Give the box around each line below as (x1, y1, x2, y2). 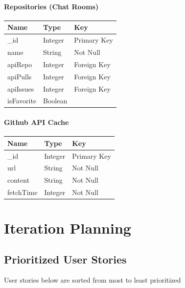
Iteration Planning (4, 218, 131, 238)
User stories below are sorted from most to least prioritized (4, 274, 181, 285)
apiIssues (7, 83, 34, 94)
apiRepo (7, 59, 32, 69)
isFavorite (7, 96, 37, 106)
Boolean (43, 96, 68, 106)
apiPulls (7, 71, 32, 81)
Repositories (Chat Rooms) (4, 1, 99, 11)
